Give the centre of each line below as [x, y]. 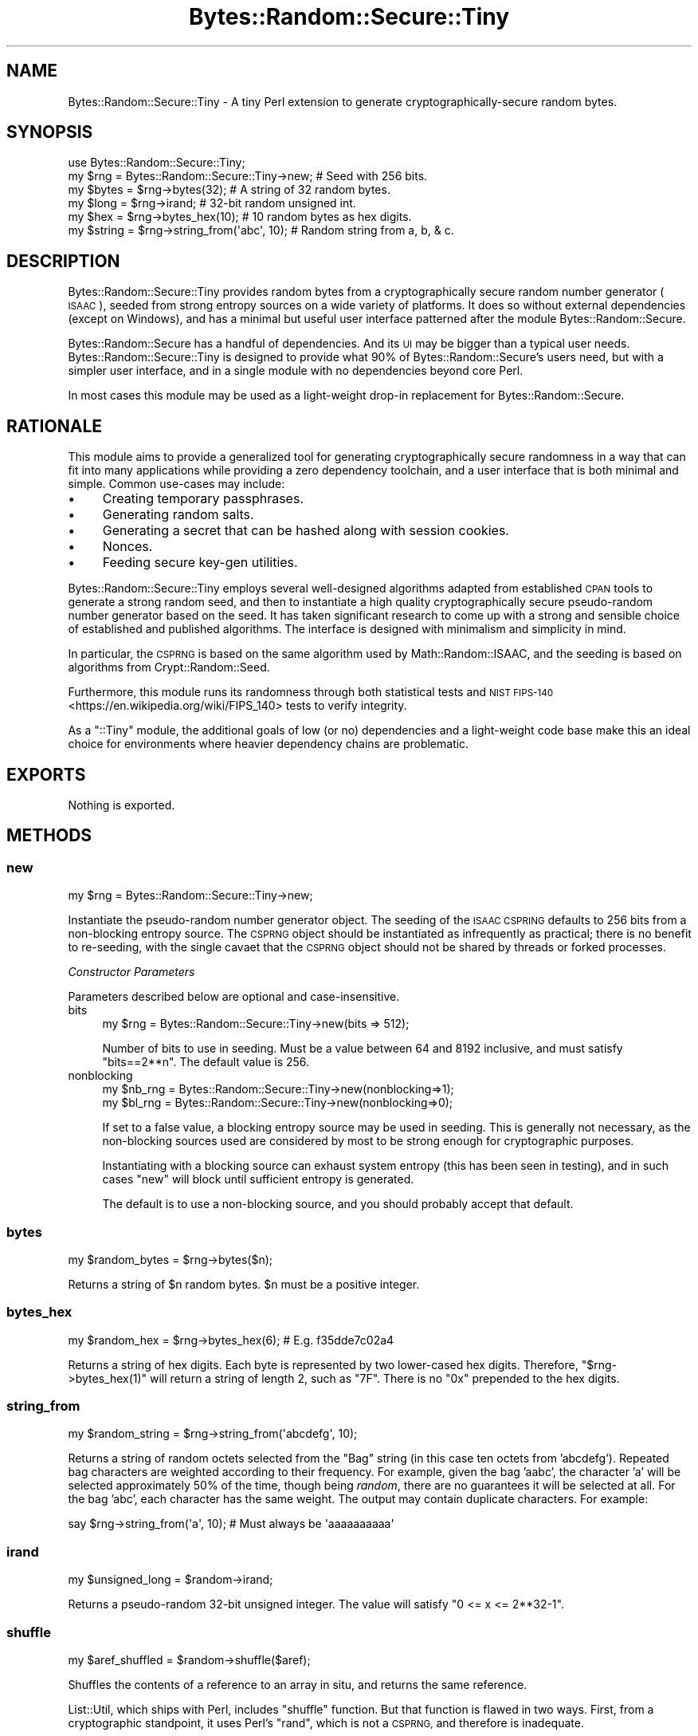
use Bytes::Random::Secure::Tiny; [157, 163]
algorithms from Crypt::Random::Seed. [169, 667]
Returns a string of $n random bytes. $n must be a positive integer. [244, 1284]
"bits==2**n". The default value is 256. [206, 1062]
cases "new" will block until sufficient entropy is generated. [258, 1179]
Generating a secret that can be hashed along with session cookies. [306, 531]
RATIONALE [55, 426]
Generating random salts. [178, 515]
